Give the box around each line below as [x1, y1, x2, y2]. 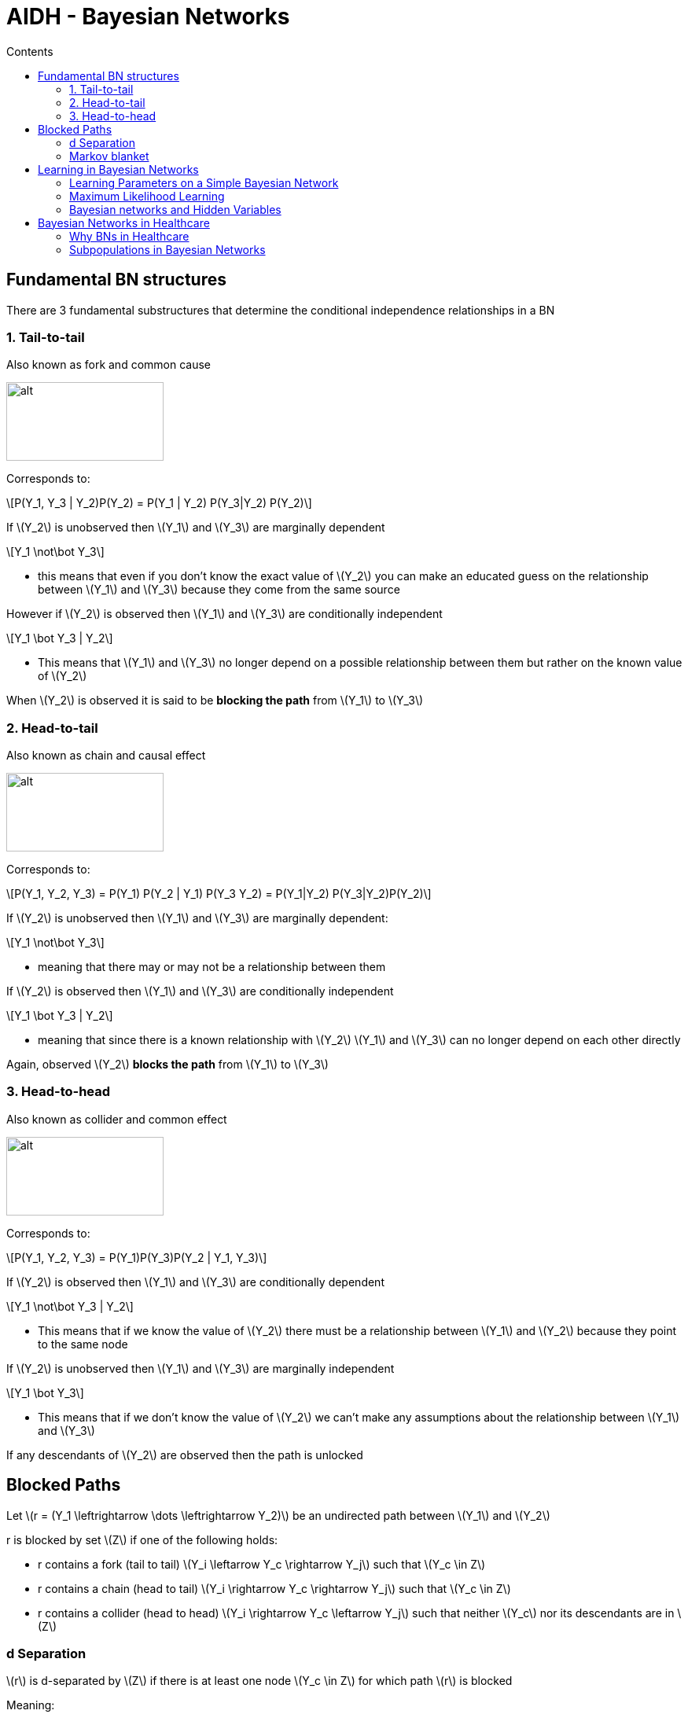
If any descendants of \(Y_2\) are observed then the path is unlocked [6, 1447, 363, 1462]
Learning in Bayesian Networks [38, 162, 199, 176]
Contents [6, 44, 53, 58]
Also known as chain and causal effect [6, 748, 206, 763]
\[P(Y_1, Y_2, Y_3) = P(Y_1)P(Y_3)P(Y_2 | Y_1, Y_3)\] [6, 1250, 267, 1264]
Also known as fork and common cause [6, 358, 211, 372]
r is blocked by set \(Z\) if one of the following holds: [6, 1532, 278, 1547]
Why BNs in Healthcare [69, 229, 189, 243]
